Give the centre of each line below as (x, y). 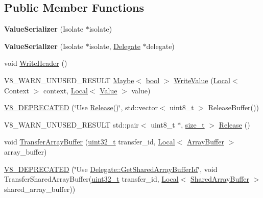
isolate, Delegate (115, 46)
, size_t (193, 124)
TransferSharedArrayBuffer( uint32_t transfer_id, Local (91, 179)
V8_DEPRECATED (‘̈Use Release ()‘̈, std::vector (81, 107)
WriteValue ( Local (202, 80)
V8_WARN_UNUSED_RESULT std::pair (71, 124)
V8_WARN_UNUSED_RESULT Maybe (69, 80)
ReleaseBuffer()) (233, 107)
